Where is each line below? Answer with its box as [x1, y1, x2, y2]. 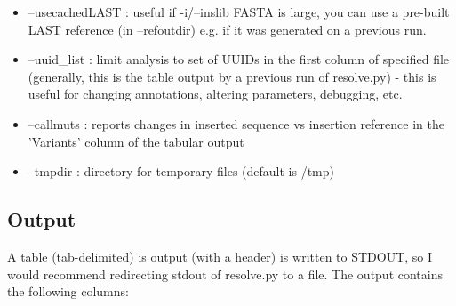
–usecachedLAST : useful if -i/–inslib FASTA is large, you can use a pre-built [28, 3, 450, 20]
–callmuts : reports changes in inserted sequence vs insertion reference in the [28, 114, 444, 133]
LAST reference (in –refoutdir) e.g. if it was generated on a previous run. [28, 20, 427, 38]
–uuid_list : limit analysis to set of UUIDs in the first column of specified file [28, 50, 450, 68]
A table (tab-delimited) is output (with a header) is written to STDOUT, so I [7, 246, 433, 265]
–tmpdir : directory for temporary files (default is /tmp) [28, 162, 334, 181]
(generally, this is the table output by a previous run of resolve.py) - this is [28, 67, 436, 85]
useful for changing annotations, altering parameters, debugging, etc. [28, 85, 403, 103]
